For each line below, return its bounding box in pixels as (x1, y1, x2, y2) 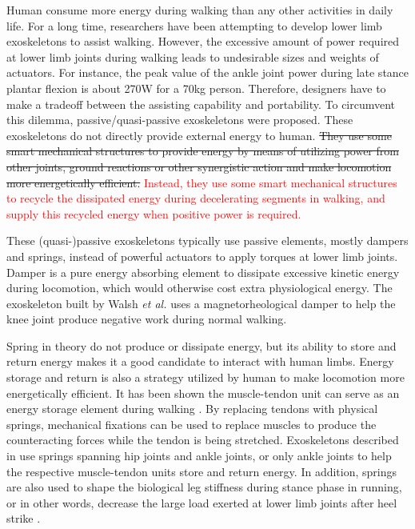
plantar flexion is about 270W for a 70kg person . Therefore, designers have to (6, 79, 386, 96)
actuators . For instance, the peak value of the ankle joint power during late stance (6, 64, 409, 81)
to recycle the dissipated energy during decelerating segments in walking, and (6, 190, 385, 206)
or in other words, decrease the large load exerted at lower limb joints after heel (6, 494, 397, 511)
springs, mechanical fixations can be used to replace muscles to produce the (6, 415, 377, 432)
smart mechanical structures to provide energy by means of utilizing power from (6, 142, 399, 159)
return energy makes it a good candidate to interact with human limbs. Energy (6, 353, 394, 370)
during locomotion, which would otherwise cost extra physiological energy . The (6, 279, 393, 296)
